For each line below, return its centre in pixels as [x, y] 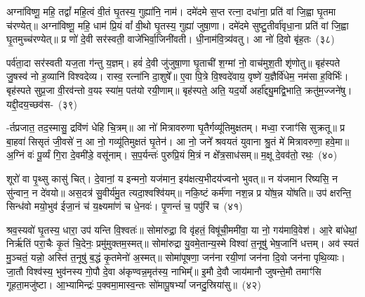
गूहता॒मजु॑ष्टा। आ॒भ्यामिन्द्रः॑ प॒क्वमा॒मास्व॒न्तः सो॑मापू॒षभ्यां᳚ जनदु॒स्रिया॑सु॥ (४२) [134, 285]
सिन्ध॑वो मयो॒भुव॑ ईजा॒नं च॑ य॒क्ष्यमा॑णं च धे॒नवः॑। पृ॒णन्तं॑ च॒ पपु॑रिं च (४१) [125, 206]
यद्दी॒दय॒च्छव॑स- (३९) [42, 104]
